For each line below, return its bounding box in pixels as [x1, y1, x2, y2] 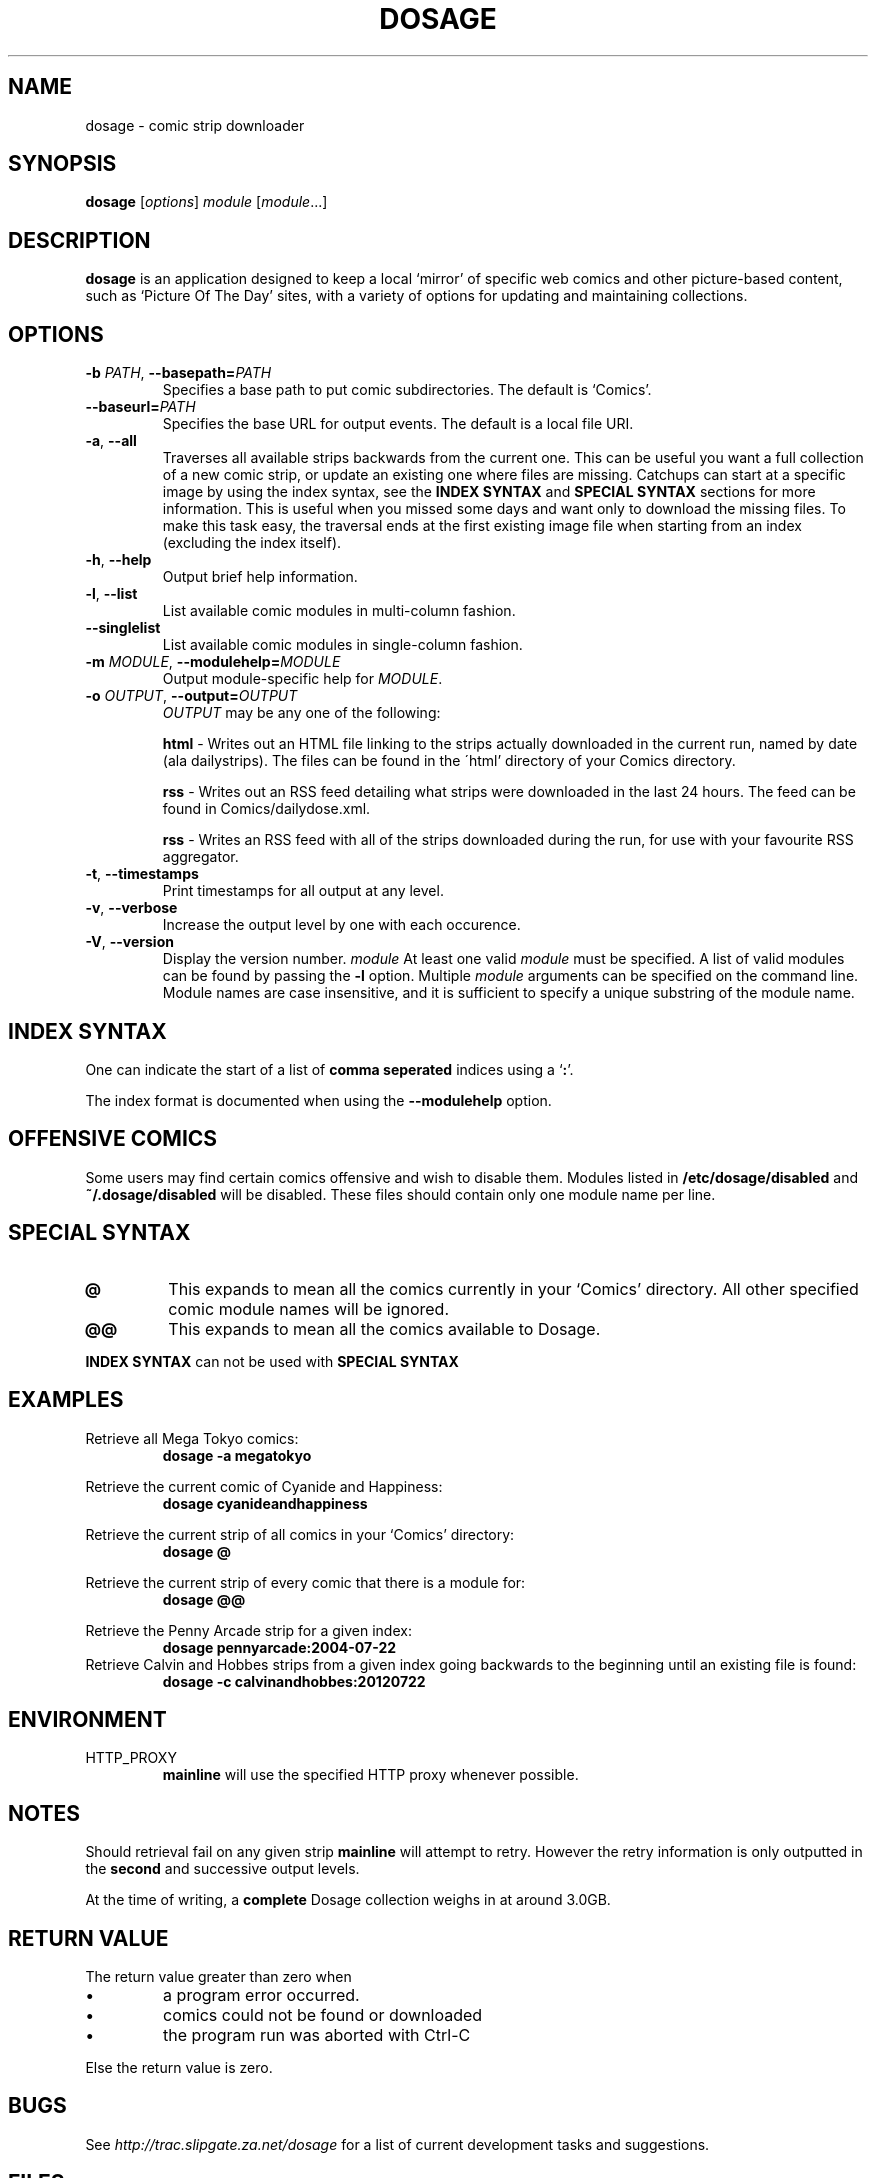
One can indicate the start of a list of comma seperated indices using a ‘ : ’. [85, 1060, 574, 1078]
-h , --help [85, 551, 152, 569]
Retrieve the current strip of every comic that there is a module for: [85, 1573, 526, 1591]
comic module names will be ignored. [168, 1298, 449, 1319]
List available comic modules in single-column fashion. [162, 636, 523, 654]
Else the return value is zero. [85, 2059, 273, 2077]
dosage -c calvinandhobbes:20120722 [162, 1672, 426, 1690]
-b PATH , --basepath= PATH [85, 364, 272, 382]
